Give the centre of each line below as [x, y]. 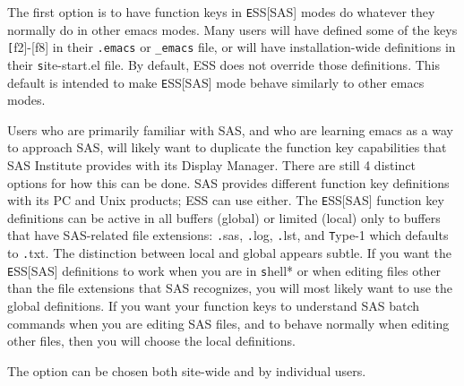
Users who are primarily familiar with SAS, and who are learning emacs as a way [230, 129]
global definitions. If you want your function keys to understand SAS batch [214, 305]
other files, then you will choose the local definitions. [151, 341]
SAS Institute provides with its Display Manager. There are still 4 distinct [211, 165]
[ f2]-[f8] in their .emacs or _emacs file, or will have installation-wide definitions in [232, 47]
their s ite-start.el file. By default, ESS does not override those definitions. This [223, 64]
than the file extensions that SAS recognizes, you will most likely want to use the [230, 288]
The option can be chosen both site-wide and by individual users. [187, 370]
